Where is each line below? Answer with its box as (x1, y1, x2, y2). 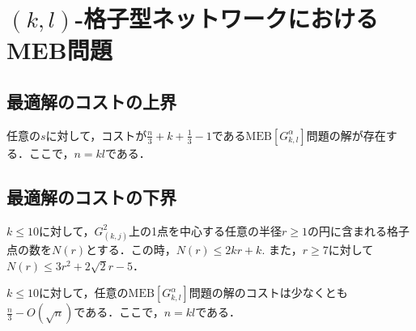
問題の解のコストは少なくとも (189, 284, 348, 301)
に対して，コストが (45, 126, 147, 143)
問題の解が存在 (306, 126, 386, 143)
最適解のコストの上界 (6, 88, 176, 113)
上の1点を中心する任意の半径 (129, 222, 282, 239)
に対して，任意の (38, 284, 129, 301)
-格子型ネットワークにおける (74, 2, 379, 35)
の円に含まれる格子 (308, 222, 410, 239)
